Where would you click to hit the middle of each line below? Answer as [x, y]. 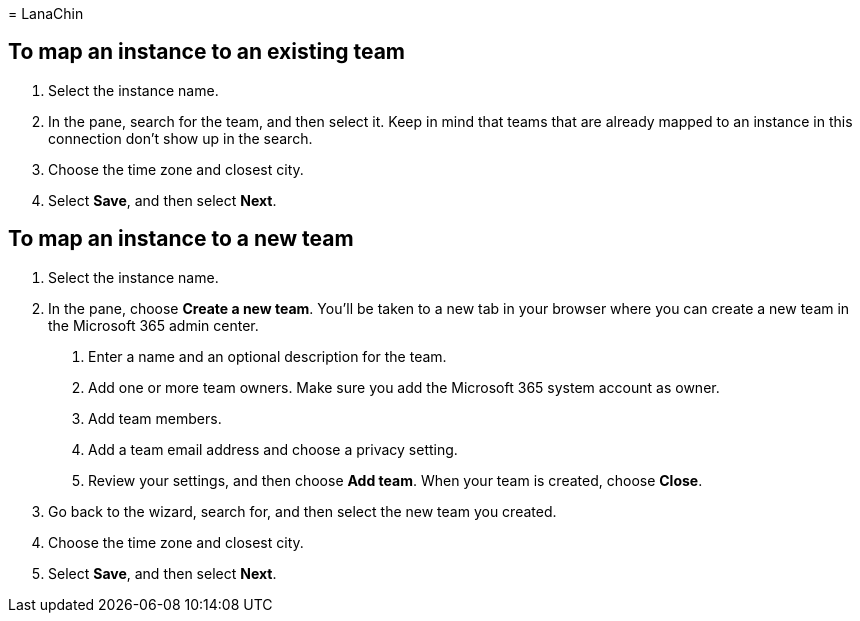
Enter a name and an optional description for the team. [267, 356]
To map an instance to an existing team [207, 52]
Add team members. [155, 418]
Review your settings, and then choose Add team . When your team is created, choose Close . [395, 480]
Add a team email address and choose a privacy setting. [273, 449]
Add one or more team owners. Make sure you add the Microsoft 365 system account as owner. [404, 387]
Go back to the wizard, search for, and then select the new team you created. [302, 511]
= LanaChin [46, 13]
